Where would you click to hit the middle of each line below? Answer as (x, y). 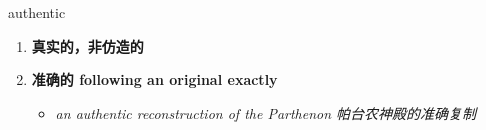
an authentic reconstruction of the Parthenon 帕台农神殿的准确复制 (266, 112)
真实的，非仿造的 (87, 45)
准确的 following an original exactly (154, 79)
